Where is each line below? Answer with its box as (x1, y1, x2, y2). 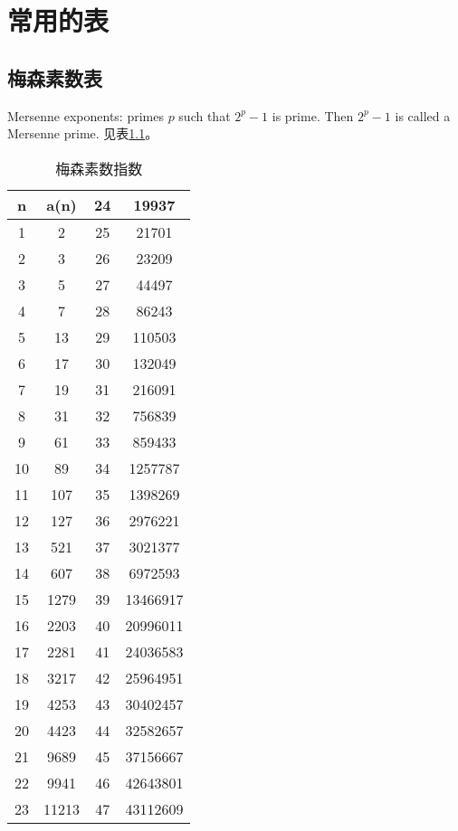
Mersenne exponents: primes (7, 106, 164, 125)
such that (178, 106, 231, 125)
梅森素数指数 (55, 157, 143, 179)
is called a (395, 106, 451, 125)
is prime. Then (272, 106, 354, 125)
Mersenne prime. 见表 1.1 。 (7, 124, 158, 143)
